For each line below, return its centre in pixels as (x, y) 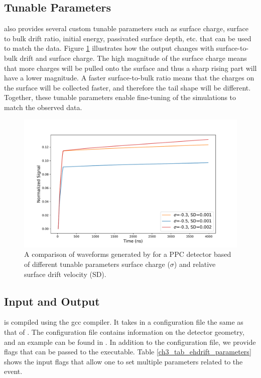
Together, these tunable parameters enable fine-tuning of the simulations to (120, 97)
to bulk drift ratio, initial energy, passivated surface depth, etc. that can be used (128, 38)
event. (13, 371)
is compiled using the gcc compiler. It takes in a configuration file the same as (124, 322)
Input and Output (52, 301)
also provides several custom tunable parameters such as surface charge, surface (126, 28)
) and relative (195, 264)
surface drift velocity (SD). (65, 274)
